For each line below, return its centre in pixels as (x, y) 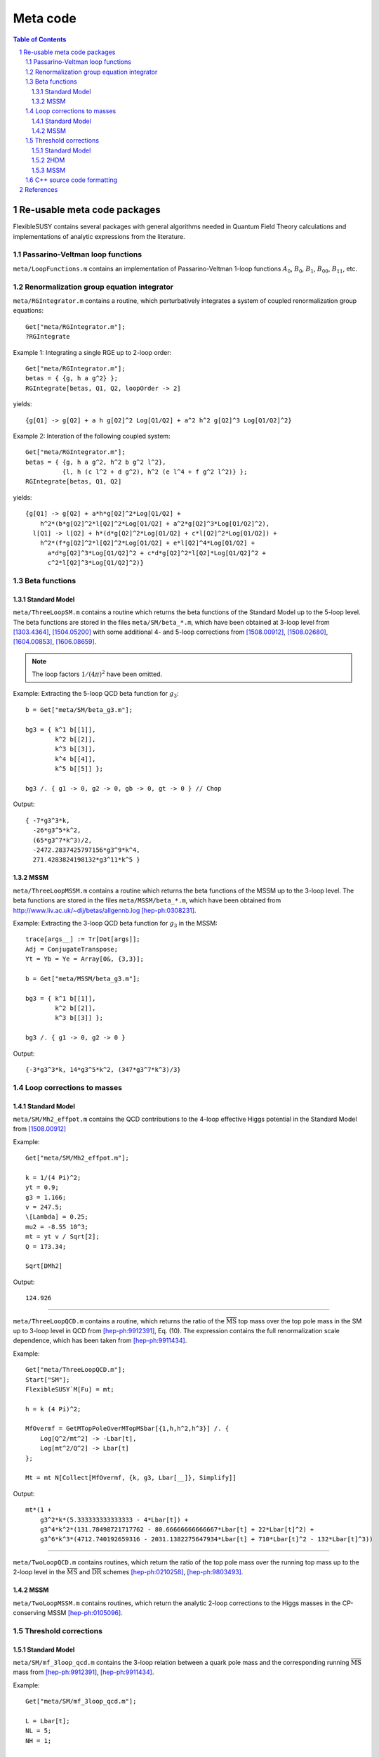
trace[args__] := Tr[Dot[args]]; (83, 939)
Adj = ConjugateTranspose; (72, 949)
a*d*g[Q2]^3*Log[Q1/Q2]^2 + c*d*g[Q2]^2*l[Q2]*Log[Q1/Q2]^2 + (157, 553)
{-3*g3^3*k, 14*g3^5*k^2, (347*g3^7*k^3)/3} (104, 1069)
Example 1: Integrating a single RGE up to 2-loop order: (92, 352)
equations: (28, 311)
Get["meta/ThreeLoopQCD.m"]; (75, 1370)
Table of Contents (40, 39)
